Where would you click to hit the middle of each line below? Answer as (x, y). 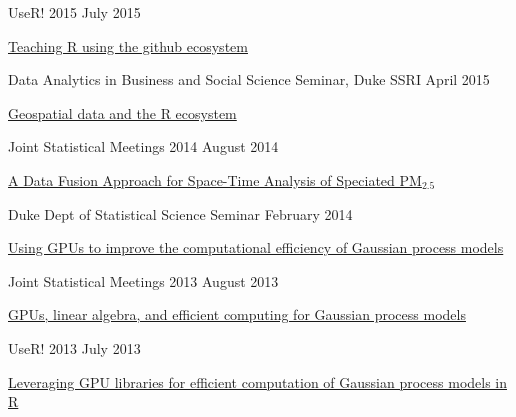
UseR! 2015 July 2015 (74, 12)
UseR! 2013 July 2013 (74, 347)
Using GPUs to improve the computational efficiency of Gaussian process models (256, 247)
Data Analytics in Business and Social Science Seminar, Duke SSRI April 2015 (249, 79)
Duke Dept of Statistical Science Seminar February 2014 (180, 213)
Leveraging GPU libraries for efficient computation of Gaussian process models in (258, 381)
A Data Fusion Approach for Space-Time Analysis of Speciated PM (215, 179)
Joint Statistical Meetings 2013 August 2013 (143, 280)
